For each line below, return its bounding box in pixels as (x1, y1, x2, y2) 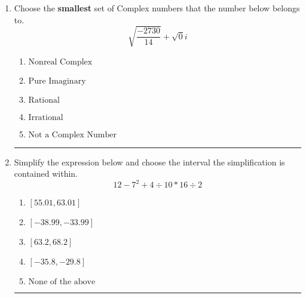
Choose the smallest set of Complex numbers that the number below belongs (14, 2, 300, 14)
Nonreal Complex (28, 57, 93, 66)
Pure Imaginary (28, 76, 86, 85)
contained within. (14, 167, 78, 180)
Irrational (28, 113, 63, 122)
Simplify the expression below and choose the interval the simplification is (14, 155, 285, 168)
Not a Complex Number (28, 130, 117, 139)
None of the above (28, 278, 96, 287)
